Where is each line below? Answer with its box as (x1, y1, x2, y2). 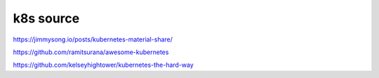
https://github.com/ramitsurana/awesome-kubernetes (13, 48, 169, 56)
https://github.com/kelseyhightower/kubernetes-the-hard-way (13, 60, 194, 70)
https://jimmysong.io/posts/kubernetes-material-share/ (13, 35, 173, 44)
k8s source (13, 11, 80, 26)
